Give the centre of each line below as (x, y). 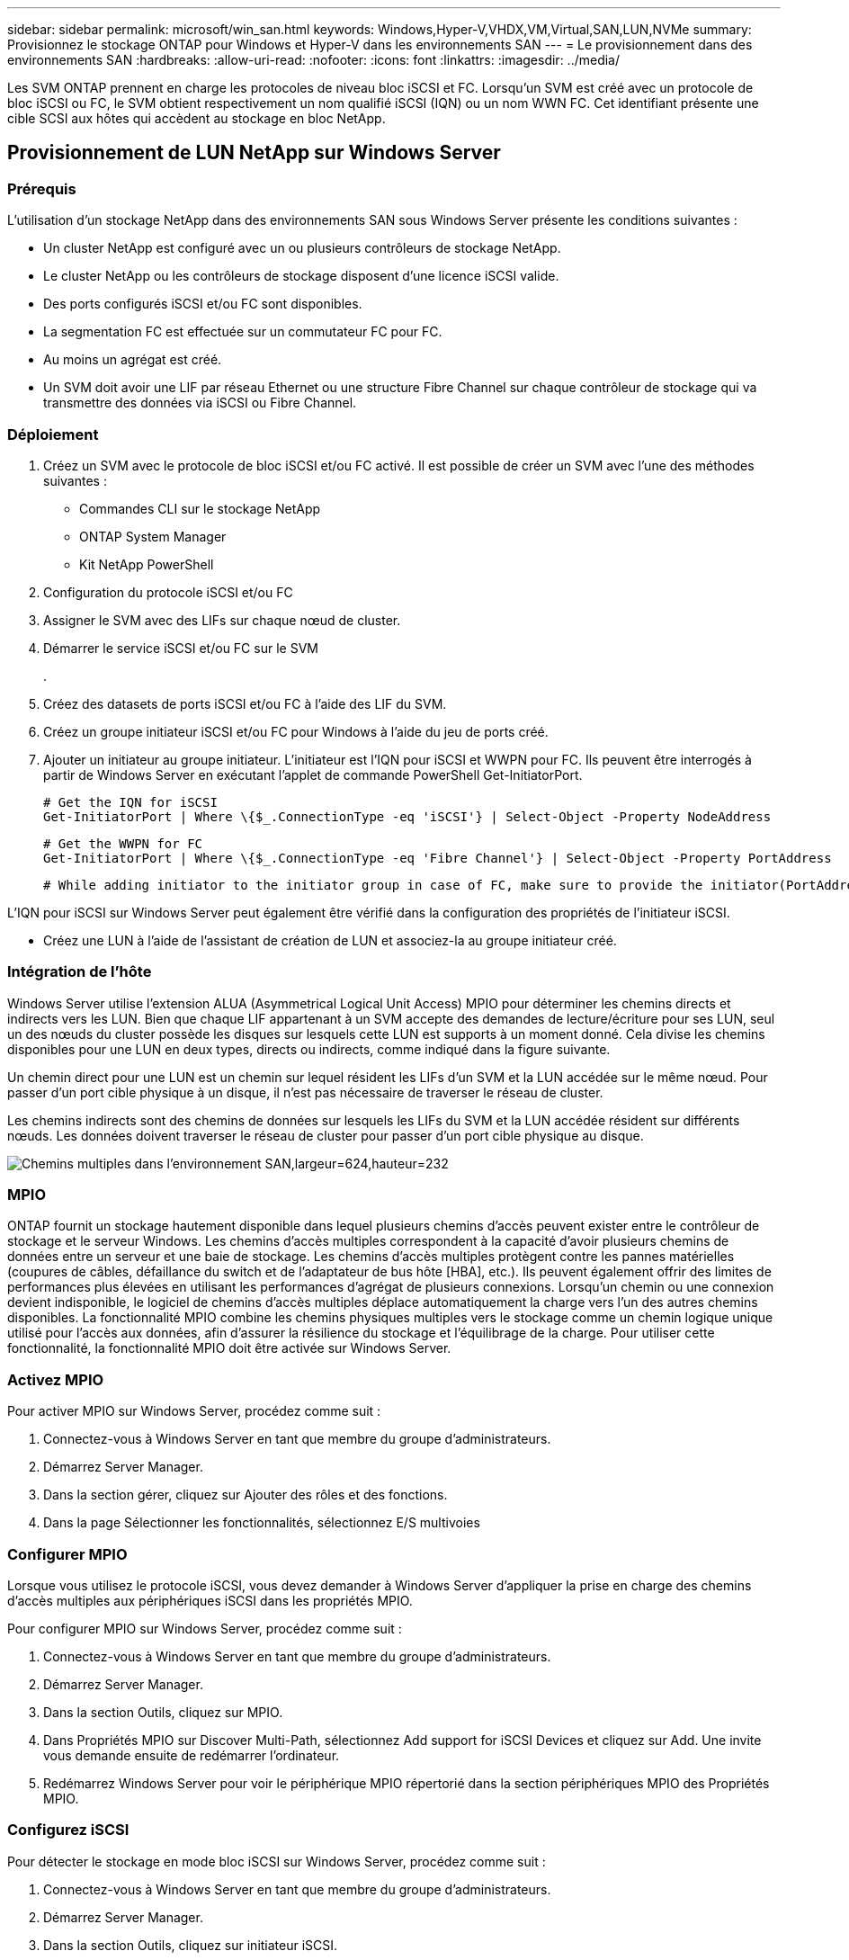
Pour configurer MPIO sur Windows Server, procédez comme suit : (205, 1628)
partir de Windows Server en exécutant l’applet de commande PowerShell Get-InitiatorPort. (313, 774)
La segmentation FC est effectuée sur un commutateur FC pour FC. (243, 332)
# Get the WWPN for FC (123, 843)
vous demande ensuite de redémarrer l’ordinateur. (192, 1755)
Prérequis (42, 188)
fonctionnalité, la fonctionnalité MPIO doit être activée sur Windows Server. (229, 1348)
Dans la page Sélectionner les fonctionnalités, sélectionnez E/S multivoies (262, 1523)
